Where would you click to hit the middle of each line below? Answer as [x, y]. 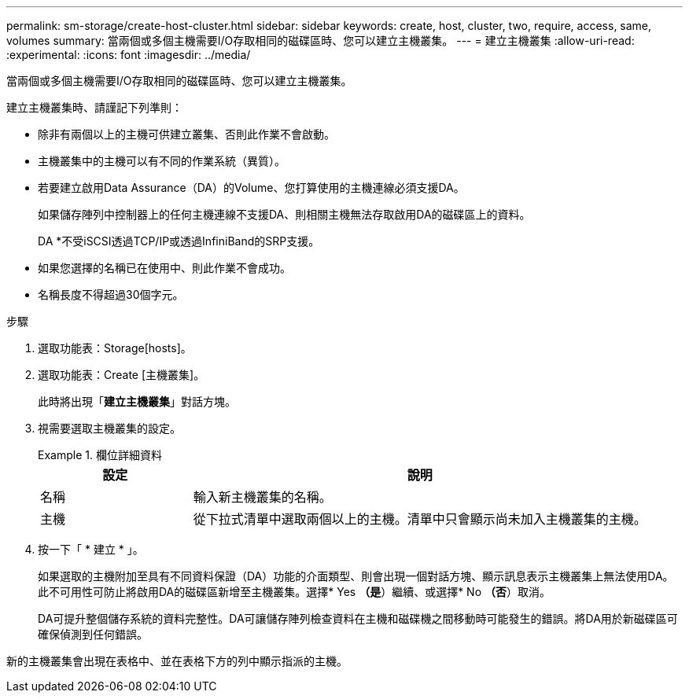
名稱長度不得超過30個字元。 [111, 294]
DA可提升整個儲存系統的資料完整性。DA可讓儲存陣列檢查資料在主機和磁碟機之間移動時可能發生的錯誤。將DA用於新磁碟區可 [358, 618]
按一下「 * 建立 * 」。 [91, 549]
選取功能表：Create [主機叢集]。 [122, 375]
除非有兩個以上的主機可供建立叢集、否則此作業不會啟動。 [186, 134]
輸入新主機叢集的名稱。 [262, 497]
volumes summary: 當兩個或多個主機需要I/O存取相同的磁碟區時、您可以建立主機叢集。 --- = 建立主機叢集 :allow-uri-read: [321, 40]
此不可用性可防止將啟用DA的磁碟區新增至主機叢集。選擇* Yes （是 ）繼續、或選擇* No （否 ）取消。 [294, 592]
